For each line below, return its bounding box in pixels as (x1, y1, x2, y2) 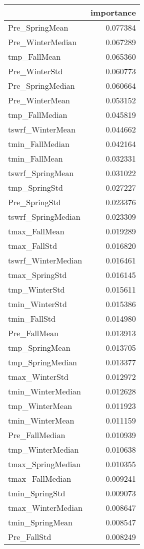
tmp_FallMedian (8, 109, 67, 120)
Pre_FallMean (8, 327, 58, 339)
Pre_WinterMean (8, 94, 70, 106)
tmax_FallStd (8, 240, 57, 251)
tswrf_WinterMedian (8, 254, 82, 266)
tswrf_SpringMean (8, 167, 74, 179)
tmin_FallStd (8, 313, 55, 324)
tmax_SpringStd (8, 269, 67, 281)
